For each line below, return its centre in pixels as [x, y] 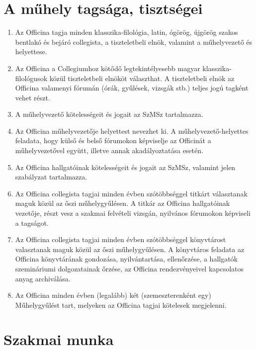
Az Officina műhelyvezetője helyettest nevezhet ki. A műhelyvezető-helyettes [132, 131]
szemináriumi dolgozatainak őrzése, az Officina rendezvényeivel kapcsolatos [129, 268]
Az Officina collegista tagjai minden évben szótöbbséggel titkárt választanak [131, 193]
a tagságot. [32, 222]
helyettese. [31, 51]
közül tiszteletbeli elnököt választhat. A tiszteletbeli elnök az [142, 78]
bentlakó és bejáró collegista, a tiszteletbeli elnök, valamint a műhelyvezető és [134, 42]
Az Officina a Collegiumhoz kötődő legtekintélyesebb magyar [108, 68]
